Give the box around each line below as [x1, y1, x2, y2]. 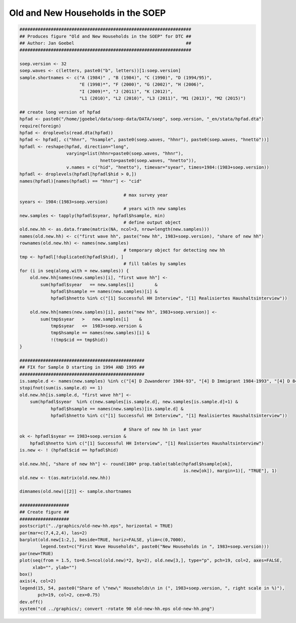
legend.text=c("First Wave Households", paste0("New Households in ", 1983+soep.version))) [40, 544, 269, 550]
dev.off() [19, 599, 43, 605]
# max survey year [123, 192, 168, 198]
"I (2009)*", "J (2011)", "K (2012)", [79, 89, 173, 94]
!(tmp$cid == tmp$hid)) [50, 337, 109, 343]
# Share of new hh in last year [123, 426, 202, 432]
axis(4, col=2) [19, 578, 56, 584]
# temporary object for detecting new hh [123, 247, 225, 253]
